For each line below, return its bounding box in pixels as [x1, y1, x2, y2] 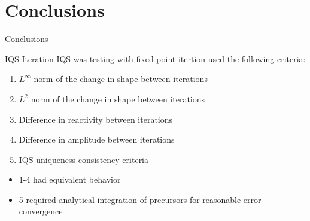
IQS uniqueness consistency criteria [19, 153, 149, 165]
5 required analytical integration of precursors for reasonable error [19, 193, 262, 205]
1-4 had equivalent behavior [19, 173, 121, 186]
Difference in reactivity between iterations [19, 113, 173, 125]
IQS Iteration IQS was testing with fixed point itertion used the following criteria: [5, 52, 306, 65]
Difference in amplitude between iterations [19, 133, 175, 146]
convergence [19, 205, 63, 217]
